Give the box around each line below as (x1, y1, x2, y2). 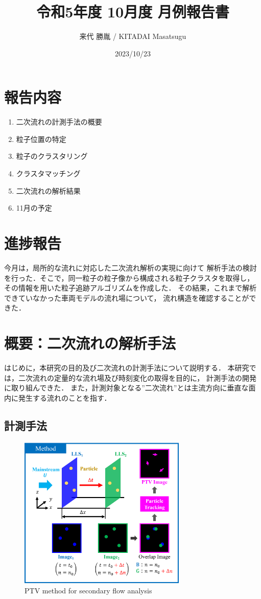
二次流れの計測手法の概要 (16, 116, 102, 127)
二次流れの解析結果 (16, 185, 81, 196)
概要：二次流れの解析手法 (4, 333, 176, 354)
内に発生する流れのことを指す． (4, 392, 111, 403)
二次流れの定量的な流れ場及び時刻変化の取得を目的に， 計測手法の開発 (18, 372, 256, 383)
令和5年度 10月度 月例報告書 (36, 1, 229, 22)
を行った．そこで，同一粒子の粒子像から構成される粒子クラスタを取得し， (4, 272, 254, 283)
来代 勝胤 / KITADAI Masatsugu (79, 31, 186, 42)
